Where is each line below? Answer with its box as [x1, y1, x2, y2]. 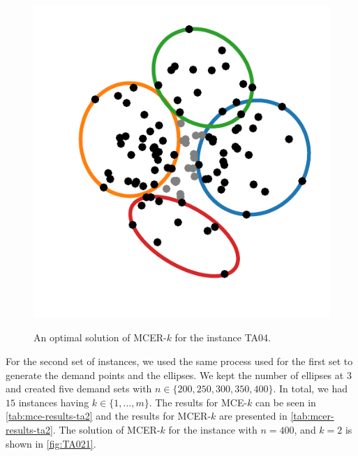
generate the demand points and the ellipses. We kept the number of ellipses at [6, 367, 344, 382]
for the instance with [168, 422, 258, 437]
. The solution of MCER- [52, 422, 161, 437]
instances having [18, 394, 89, 409]
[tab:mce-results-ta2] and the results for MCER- [6, 408, 211, 423]
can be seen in [255, 394, 316, 409]
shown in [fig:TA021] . [6, 436, 96, 450]
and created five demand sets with [6, 381, 152, 396]
